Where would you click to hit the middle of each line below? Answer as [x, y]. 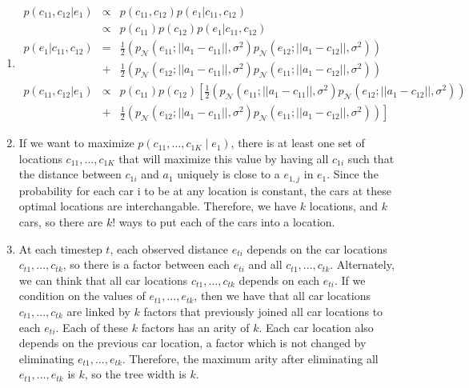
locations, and [344, 206]
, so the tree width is [135, 374]
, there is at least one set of [298, 143]
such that [371, 158]
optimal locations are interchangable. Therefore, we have [158, 206]
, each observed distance [169, 248]
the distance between [70, 174]
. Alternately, [362, 264]
